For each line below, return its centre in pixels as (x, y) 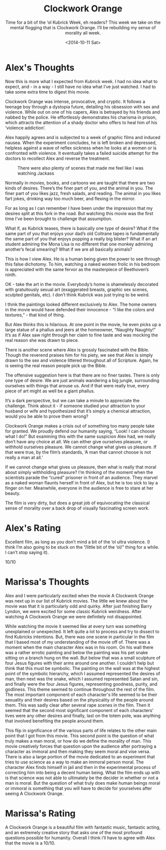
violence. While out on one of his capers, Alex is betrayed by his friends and (83, 112)
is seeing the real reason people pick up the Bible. (56, 365)
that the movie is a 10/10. (30, 843)
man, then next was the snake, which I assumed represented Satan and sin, (82, 679)
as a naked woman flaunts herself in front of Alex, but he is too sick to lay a (82, 482)
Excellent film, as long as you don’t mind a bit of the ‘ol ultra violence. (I (78, 542)
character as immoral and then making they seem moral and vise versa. (78, 751)
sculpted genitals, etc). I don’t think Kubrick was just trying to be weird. (77, 294)
